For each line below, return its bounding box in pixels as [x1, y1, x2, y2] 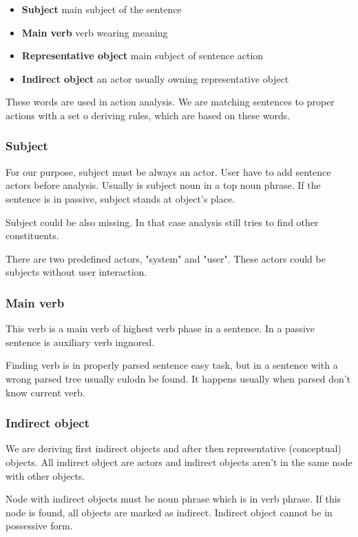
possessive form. [6, 518, 73, 533]
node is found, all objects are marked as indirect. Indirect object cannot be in [6, 505, 333, 519]
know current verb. [6, 385, 85, 399]
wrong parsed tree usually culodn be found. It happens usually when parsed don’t [6, 371, 351, 385]
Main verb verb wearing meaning [21, 25, 168, 39]
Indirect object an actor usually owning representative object [21, 71, 289, 85]
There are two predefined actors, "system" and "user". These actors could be [6, 251, 326, 265]
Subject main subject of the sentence [21, 2, 182, 16]
